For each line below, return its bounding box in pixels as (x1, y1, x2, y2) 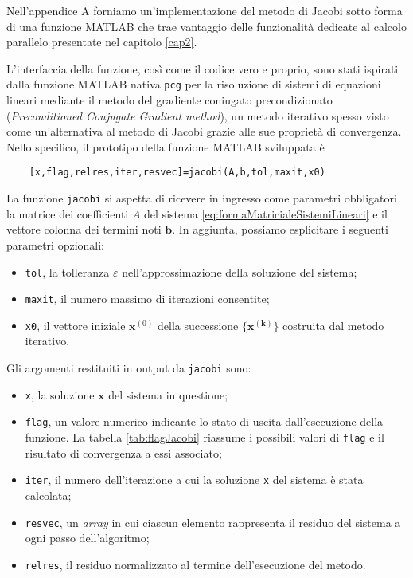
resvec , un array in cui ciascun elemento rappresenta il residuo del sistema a (25, 513, 401, 530)
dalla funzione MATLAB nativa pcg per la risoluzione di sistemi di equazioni (6, 76, 381, 92)
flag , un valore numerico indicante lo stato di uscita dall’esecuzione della (25, 413, 384, 430)
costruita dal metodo (282, 317, 384, 333)
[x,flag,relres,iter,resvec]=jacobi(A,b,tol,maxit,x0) (29, 167, 325, 179)
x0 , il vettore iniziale (25, 317, 126, 333)
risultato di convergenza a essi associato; (25, 444, 222, 461)
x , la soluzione (25, 386, 95, 403)
